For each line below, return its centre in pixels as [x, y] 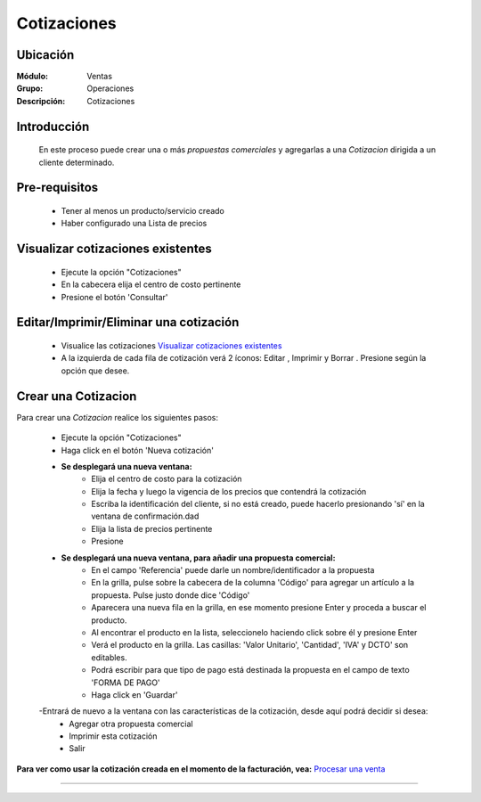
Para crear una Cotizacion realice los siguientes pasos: [117, 417]
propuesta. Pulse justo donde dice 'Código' [171, 595]
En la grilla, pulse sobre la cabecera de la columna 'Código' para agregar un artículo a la [253, 583]
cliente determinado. [77, 162]
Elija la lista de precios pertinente [152, 528]
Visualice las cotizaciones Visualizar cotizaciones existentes [171, 346]
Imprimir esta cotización [113, 736]
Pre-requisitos [57, 188]
